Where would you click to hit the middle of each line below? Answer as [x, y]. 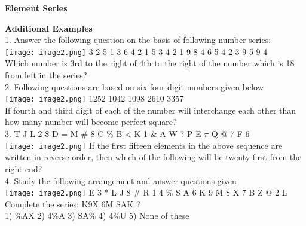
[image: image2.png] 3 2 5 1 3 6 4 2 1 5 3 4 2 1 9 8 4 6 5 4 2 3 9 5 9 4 [136, 51]
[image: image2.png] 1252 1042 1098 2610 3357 [94, 98]
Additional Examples [49, 28]
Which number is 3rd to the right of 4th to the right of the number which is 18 [150, 63]
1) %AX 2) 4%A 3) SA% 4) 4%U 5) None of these [97, 216]
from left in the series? [46, 75]
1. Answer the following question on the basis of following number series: [138, 40]
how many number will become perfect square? [91, 122]
